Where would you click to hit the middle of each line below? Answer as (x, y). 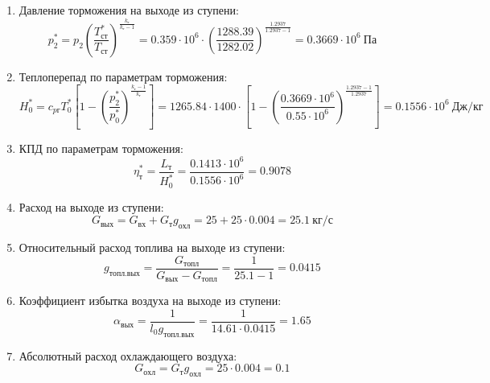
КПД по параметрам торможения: (101, 148)
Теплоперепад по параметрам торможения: (123, 76)
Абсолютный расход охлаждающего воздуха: (128, 355)
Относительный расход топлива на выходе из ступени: (152, 247)
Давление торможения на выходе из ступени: (129, 10)
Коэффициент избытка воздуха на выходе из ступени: (150, 301)
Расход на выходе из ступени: (91, 206)
